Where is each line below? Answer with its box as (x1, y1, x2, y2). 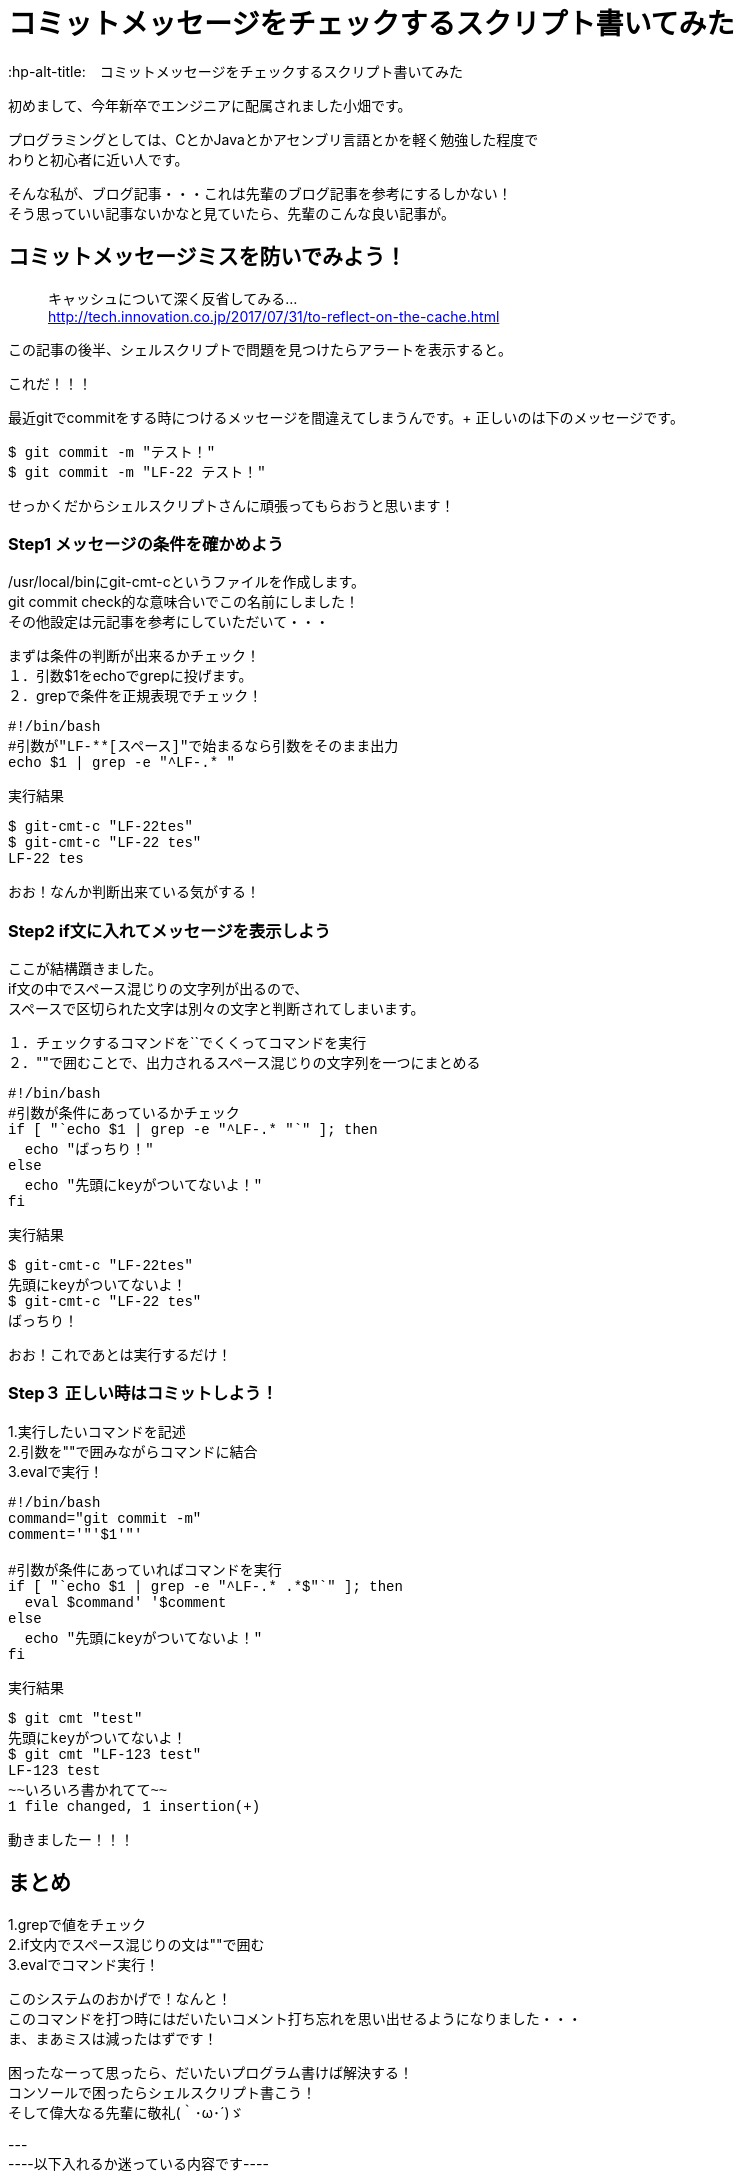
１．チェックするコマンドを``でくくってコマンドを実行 (8, 1034, 367, 1052)
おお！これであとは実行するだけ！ (8, 1346, 232, 1364)
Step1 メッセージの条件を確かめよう (8, 533, 284, 554)
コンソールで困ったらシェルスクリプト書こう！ (8, 2083, 316, 2101)
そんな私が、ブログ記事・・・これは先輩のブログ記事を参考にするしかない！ (8, 184, 512, 202)
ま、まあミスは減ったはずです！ (8, 2029, 218, 2047)
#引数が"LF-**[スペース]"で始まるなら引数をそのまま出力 (8, 739, 399, 756)
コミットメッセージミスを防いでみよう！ (8, 244, 406, 270)
